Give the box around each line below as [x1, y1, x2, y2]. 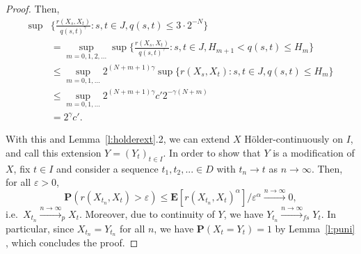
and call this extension [6, 145, 102, 159]
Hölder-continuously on [244, 132, 343, 146]
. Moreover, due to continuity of [79, 206, 215, 221]
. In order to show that [163, 145, 261, 159]
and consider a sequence [56, 161, 159, 175]
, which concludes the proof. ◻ [6, 235, 138, 250]
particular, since [6, 221, 74, 235]
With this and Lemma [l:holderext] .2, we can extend [6, 132, 230, 146]
